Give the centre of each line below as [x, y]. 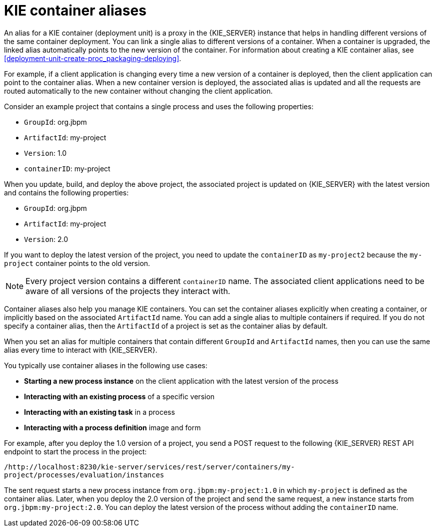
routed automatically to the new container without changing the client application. [138, 91]
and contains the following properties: [66, 192]
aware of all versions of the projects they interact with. [128, 291]
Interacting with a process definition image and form [112, 427]
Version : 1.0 [45, 153]
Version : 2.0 [46, 239]
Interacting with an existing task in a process [99, 412]
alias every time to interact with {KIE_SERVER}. [81, 350]
